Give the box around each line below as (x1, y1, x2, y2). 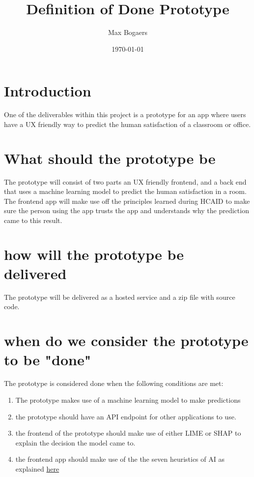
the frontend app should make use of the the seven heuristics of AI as (15, 454, 225, 464)
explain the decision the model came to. (15, 437, 136, 447)
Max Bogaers (108, 27, 148, 37)
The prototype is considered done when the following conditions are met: (4, 378, 224, 388)
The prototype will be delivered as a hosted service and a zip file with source (4, 291, 235, 302)
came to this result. (4, 215, 62, 225)
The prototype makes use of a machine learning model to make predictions (15, 394, 241, 405)
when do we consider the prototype (4, 330, 249, 350)
